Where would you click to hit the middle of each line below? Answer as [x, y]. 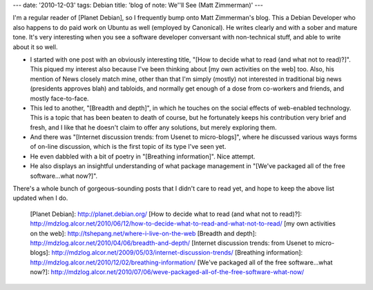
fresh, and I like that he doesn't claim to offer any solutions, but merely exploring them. [153, 127]
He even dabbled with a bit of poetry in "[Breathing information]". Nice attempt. [143, 156]
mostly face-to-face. [59, 98]
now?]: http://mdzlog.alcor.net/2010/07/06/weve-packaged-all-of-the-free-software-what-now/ [167, 272]
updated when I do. [40, 198]
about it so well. [35, 47]
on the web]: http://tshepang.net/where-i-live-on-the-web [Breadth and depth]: [143, 233]
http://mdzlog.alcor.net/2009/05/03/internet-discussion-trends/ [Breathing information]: [177, 253]
